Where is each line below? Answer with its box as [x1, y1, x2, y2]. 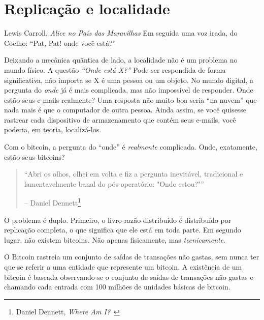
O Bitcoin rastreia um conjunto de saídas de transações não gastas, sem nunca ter [4, 251, 259, 262]
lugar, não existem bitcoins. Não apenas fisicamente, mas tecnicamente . [4, 234, 226, 245]
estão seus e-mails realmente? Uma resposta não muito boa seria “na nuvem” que [4, 94, 257, 105]
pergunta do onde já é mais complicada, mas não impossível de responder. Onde [4, 84, 253, 95]
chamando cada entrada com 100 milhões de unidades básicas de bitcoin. [4, 281, 230, 292]
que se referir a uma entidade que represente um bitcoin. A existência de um [4, 261, 242, 272]
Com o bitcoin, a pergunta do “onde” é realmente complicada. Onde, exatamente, [4, 141, 257, 152]
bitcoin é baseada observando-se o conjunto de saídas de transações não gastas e [4, 271, 253, 282]
